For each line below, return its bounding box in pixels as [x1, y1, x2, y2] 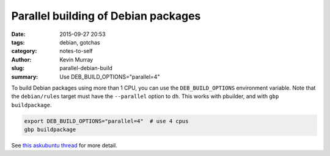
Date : [11, 30, 26, 38]
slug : [11, 65, 24, 72]
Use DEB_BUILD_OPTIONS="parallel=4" [59, 73, 160, 80]
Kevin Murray [59, 55, 94, 63]
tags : [11, 38, 25, 46]
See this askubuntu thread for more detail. [11, 142, 117, 149]
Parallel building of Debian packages [11, 9, 201, 23]
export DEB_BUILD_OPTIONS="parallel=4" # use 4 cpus [24, 118, 189, 124]
